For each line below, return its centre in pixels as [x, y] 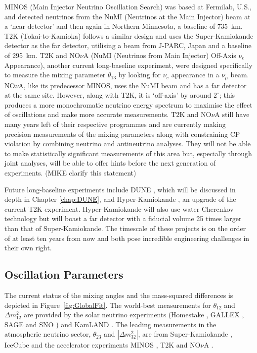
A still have [232, 114]
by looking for [140, 75]
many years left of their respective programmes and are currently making [115, 124]
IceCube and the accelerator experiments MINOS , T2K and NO [103, 345]
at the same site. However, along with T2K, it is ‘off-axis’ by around [108, 95]
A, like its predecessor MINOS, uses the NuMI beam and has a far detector [132, 85]
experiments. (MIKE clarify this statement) [70, 172]
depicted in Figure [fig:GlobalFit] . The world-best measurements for [108, 305]
